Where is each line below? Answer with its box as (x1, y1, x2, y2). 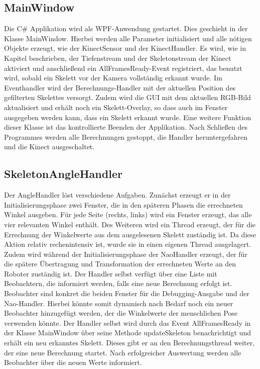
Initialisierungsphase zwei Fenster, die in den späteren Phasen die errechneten (4, 199, 243, 210)
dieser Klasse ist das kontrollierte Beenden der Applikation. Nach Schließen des (4, 122, 247, 132)
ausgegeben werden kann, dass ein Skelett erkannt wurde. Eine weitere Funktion (4, 112, 251, 122)
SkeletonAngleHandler (4, 166, 122, 181)
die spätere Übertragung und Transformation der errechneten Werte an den (4, 258, 236, 269)
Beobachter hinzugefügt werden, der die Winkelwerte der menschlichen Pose (4, 308, 238, 318)
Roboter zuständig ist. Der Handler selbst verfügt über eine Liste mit (4, 268, 217, 279)
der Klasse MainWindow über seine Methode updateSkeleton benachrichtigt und (4, 327, 251, 338)
